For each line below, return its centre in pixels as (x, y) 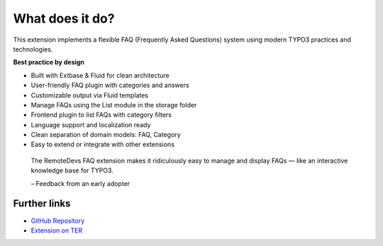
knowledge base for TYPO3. (72, 170)
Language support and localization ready (91, 124)
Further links (42, 204)
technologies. (33, 49)
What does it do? (64, 18)
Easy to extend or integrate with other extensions (103, 144)
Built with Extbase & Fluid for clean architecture (100, 75)
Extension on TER (57, 230)
